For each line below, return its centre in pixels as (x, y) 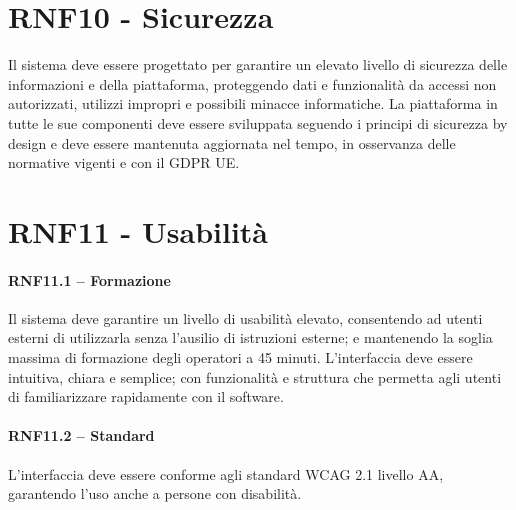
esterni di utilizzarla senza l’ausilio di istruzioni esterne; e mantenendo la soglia (250, 337)
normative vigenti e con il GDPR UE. (124, 162)
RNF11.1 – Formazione (89, 279)
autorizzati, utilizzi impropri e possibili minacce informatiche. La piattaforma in (253, 103)
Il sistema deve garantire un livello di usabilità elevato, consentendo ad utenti (245, 317)
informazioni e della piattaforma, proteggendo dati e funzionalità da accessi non (252, 83)
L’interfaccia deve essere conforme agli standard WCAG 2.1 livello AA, (226, 473)
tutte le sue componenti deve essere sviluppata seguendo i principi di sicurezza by (258, 122)
